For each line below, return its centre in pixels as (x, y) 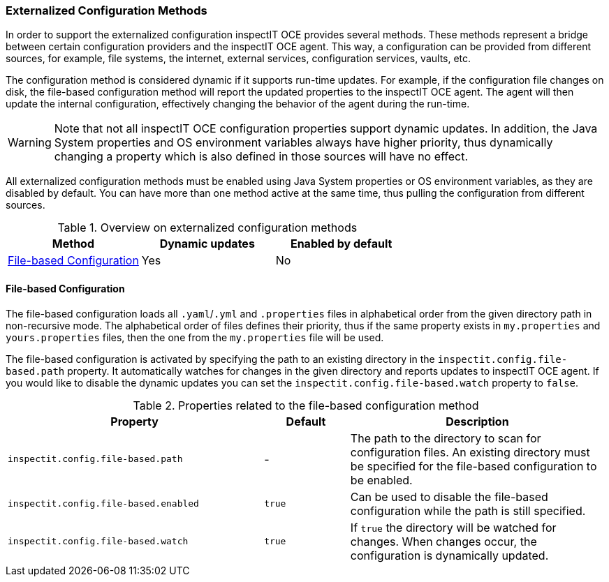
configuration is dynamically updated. (449, 555)
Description (477, 421)
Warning (30, 143)
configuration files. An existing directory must (470, 452)
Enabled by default (341, 244)
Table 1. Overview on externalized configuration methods (207, 228)
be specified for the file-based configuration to (474, 466)
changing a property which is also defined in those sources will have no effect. (261, 157)
